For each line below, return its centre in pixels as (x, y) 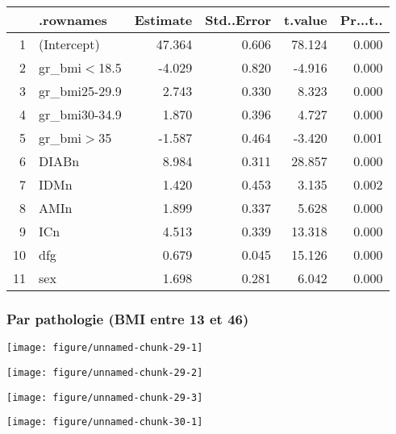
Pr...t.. (361, 20)
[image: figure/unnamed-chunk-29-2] (105, 372)
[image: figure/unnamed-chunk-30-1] (105, 422)
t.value (306, 20)
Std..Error (238, 20)
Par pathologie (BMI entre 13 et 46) (128, 318)
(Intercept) (69, 44)
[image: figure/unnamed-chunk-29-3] (105, 397)
